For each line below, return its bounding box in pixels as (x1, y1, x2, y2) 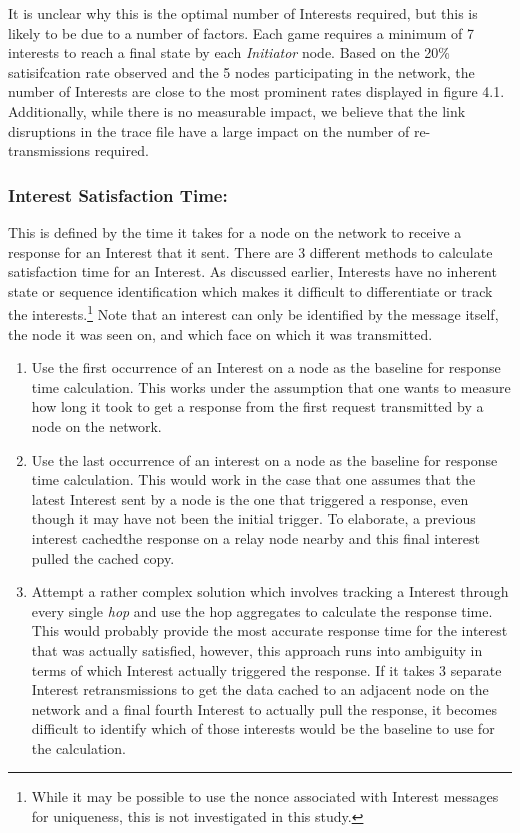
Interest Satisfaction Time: (8, 182, 228, 207)
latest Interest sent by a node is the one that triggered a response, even (31, 488, 469, 509)
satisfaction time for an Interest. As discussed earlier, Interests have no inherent (8, 261, 497, 282)
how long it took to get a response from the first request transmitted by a (31, 396, 484, 417)
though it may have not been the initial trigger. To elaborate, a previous (31, 508, 476, 529)
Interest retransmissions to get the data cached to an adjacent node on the (31, 679, 489, 700)
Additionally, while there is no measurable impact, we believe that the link (8, 100, 466, 121)
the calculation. (31, 737, 126, 758)
